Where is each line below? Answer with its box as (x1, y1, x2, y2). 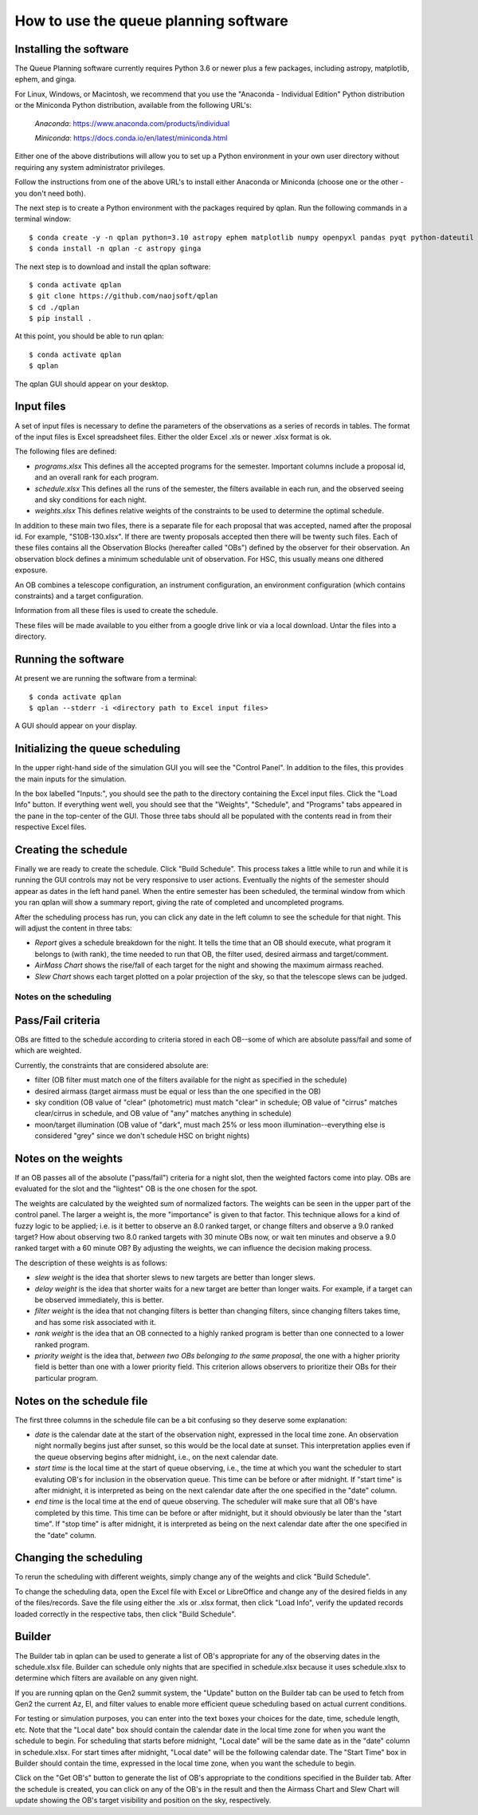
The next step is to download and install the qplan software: (14, 262, 211, 271)
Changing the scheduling (14, 1551, 143, 1564)
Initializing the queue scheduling (14, 742, 181, 756)
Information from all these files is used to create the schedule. (14, 606, 218, 615)
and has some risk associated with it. (34, 1317, 157, 1327)
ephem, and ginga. (14, 74, 76, 84)
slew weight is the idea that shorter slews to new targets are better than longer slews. (34, 1273, 315, 1283)
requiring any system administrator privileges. (14, 162, 166, 172)
